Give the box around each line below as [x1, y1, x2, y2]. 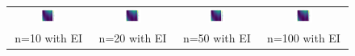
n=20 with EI [98, 30, 167, 46]
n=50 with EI [182, 30, 251, 46]
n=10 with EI [15, 30, 83, 46]
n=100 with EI [267, 30, 340, 46]
